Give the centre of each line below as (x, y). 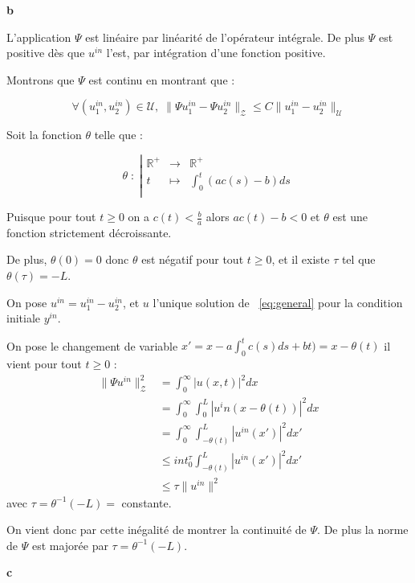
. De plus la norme (363, 530)
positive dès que (46, 53)
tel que (358, 259)
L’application (39, 37)
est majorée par (70, 545)
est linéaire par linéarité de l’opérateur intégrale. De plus (225, 37)
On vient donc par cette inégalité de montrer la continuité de (157, 530)
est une (350, 217)
